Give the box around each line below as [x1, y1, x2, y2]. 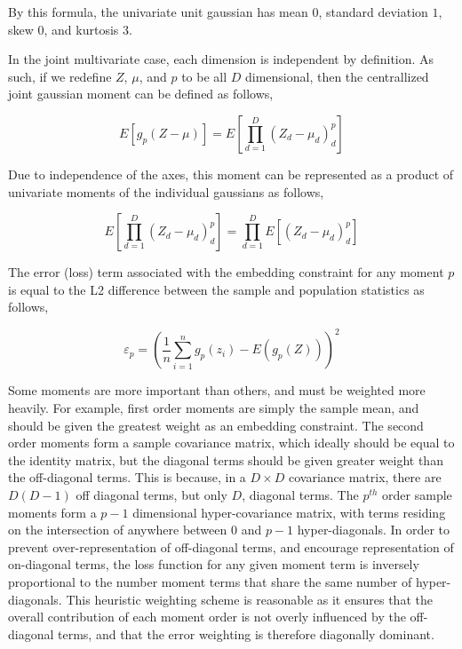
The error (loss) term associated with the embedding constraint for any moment [8, 263, 444, 281]
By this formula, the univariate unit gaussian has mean [8, 3, 308, 20]
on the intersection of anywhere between [8, 520, 227, 539]
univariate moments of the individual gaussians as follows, [8, 182, 324, 201]
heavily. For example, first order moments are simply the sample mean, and [8, 399, 419, 417]
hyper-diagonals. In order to [297, 520, 450, 539]
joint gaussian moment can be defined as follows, [8, 84, 274, 103]
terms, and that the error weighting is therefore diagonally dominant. [58, 624, 434, 643]
